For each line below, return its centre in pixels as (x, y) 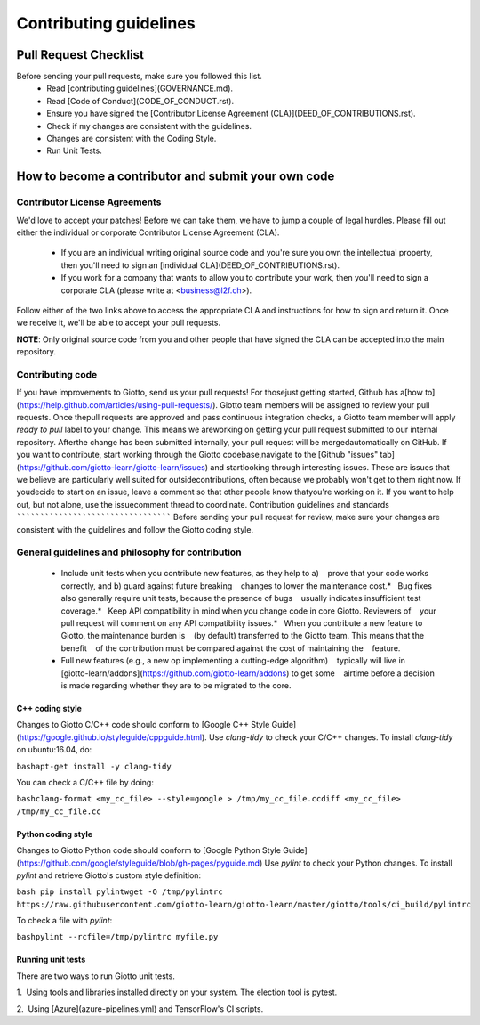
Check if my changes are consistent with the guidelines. (149, 126)
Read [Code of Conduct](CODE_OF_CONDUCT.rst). (140, 101)
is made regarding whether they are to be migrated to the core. (176, 685)
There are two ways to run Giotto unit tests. (96, 976)
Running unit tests (51, 960)
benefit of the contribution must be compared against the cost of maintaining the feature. (231, 648)
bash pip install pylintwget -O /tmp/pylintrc (120, 892)
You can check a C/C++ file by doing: (85, 782)
